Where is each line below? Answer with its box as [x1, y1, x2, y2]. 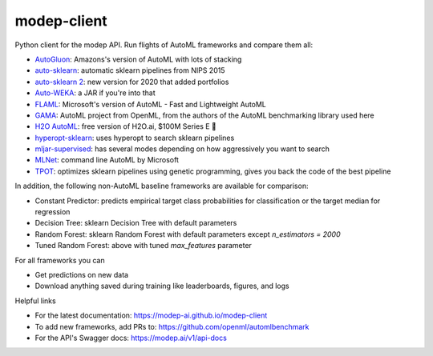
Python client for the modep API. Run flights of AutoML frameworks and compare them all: [14, 40, 314, 50]
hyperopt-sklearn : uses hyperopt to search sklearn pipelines [34, 133, 235, 142]
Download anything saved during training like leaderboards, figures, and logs [34, 281, 289, 291]
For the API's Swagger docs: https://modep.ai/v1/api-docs [34, 333, 228, 342]
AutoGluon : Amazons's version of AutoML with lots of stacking [34, 54, 242, 64]
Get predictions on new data [34, 270, 128, 279]
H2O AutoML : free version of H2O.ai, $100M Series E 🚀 [34, 122, 216, 131]
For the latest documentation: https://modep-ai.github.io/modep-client [34, 310, 268, 320]
